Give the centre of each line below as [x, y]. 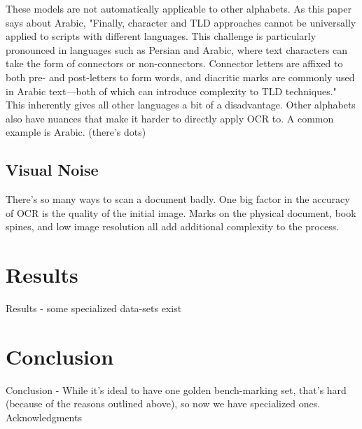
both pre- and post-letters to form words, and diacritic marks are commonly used [180, 77]
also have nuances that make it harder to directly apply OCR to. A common [170, 118]
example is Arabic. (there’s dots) [76, 132]
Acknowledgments [44, 417]
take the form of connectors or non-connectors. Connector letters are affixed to [174, 63]
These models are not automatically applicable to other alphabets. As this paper [179, 8]
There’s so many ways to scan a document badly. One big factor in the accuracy [178, 199]
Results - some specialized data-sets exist [94, 308]
